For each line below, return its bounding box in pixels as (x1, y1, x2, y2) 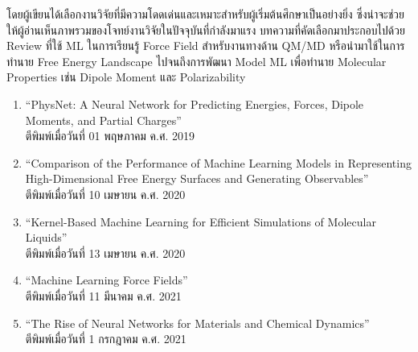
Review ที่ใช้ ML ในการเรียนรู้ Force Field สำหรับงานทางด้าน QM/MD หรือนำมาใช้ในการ (6, 37, 405, 54)
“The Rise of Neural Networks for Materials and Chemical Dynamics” (25, 314, 370, 331)
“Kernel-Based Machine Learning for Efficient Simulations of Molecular (25, 213, 376, 230)
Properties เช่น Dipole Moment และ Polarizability (6, 68, 246, 85)
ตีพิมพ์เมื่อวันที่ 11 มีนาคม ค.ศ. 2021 (25, 287, 182, 304)
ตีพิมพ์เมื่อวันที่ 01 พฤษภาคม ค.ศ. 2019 (25, 127, 195, 144)
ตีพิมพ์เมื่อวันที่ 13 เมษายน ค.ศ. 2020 (25, 244, 186, 261)
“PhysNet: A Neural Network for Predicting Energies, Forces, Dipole (25, 95, 364, 112)
